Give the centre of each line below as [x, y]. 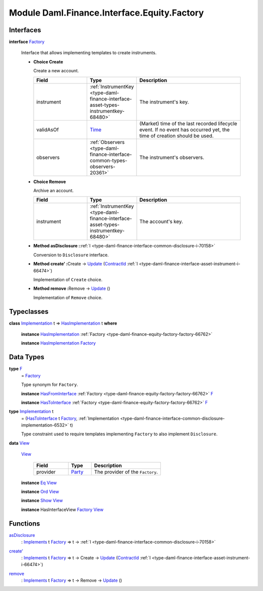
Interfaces [25, 30]
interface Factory [27, 42]
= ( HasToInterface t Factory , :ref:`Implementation [70, 418]
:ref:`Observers [107, 142]
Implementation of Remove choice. [68, 297]
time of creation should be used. [177, 136]
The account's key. [161, 222]
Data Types [27, 357]
